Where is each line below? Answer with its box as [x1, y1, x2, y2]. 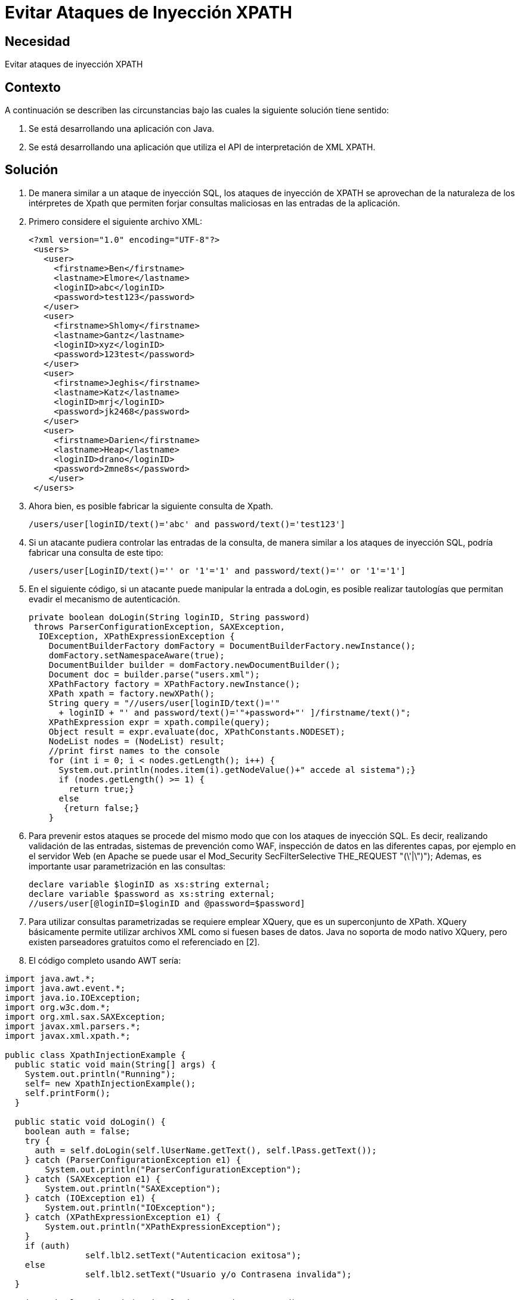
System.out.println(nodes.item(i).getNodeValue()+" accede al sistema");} [58, 764, 416, 775]
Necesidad [5, 33, 70, 49]
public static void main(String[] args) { [14, 1059, 216, 1069]
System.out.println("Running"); [24, 1069, 176, 1079]
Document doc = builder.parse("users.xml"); [48, 669, 260, 679]
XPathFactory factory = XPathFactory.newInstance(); [48, 679, 301, 689]
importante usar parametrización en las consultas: [29, 861, 226, 871]
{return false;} [64, 803, 140, 813]
